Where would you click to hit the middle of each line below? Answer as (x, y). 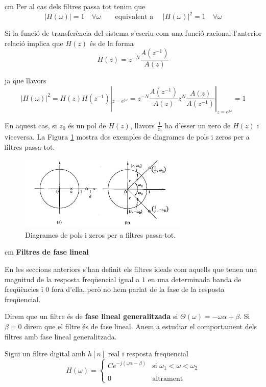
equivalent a (134, 17)
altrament (168, 379)
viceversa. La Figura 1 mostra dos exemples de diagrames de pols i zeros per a (127, 136)
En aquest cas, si (31, 125)
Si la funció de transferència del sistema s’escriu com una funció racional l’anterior (133, 33)
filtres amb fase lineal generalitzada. (61, 336)
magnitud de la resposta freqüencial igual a (72, 279)
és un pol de (87, 125)
